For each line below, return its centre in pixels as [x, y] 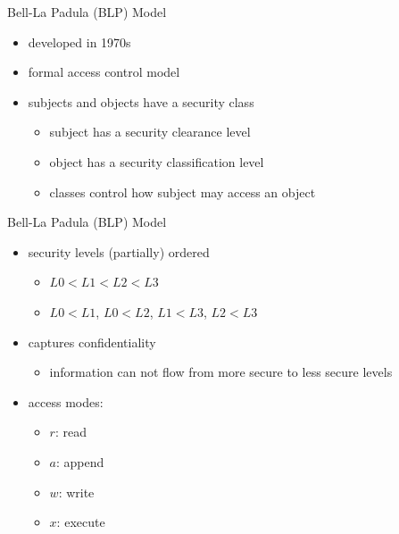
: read [71, 432]
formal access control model [104, 72]
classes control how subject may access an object [183, 192]
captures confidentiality [92, 342]
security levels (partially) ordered [119, 251]
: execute [81, 522]
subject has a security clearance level [150, 132]
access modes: [66, 401]
